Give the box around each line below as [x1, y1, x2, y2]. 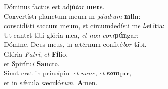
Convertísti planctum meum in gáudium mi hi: [4, 11, 140, 21]
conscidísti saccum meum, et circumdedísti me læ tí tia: [4, 20, 165, 30]
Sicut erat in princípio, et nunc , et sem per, [4, 68, 131, 78]
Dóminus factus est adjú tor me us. [4, 1, 105, 11]
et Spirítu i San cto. [4, 58, 60, 68]
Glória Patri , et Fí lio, [4, 48, 68, 59]
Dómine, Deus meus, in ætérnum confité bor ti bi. [4, 39, 147, 49]
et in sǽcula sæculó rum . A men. [4, 77, 98, 87]
